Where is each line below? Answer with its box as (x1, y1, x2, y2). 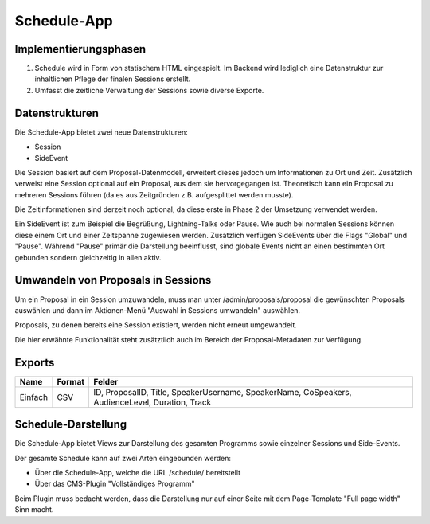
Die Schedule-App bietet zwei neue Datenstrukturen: (14, 127, 189, 137)
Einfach (19, 391, 48, 402)
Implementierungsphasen (14, 42, 147, 56)
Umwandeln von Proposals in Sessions (14, 273, 212, 287)
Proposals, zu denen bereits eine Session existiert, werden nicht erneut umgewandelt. (14, 320, 298, 330)
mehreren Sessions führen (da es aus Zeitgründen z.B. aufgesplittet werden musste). (14, 190, 294, 199)
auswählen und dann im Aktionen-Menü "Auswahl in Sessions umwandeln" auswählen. (14, 305, 301, 315)
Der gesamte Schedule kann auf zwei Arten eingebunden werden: (14, 453, 231, 463)
